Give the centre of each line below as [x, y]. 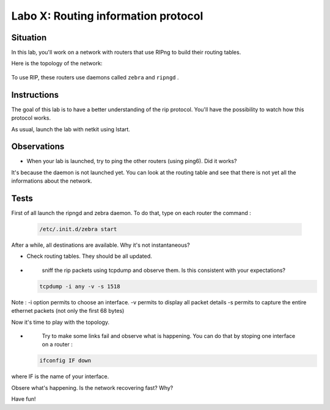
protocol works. [31, 118]
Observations [38, 147]
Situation [29, 38]
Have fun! [24, 399]
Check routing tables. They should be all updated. [89, 256]
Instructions [35, 95]
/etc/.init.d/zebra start [78, 229]
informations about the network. [52, 181]
